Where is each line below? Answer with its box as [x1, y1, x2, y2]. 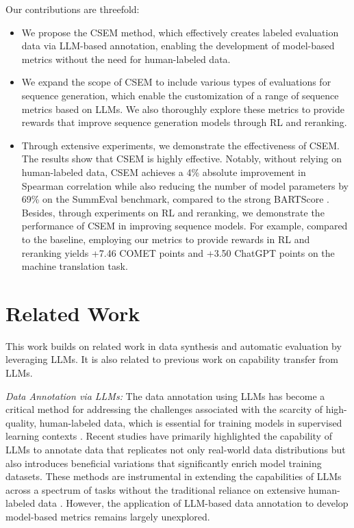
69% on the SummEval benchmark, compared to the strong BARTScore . [21, 192, 329, 206]
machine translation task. [21, 259, 128, 273]
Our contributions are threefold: [5, 2, 140, 16]
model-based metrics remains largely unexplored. [5, 509, 210, 523]
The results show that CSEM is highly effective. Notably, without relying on [21, 151, 342, 166]
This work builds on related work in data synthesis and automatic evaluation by [5, 338, 342, 353]
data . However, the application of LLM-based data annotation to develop [38, 496, 349, 510]
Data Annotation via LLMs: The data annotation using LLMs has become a [5, 388, 325, 403]
